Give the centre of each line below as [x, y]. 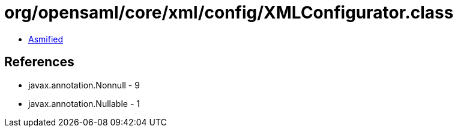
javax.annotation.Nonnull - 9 [84, 85]
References [39, 62]
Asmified [46, 39]
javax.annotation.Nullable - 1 [84, 103]
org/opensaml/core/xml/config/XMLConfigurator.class [229, 13]
